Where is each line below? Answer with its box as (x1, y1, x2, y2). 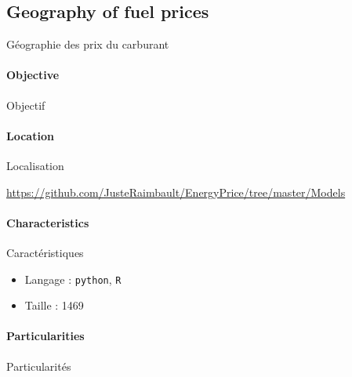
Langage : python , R (24, 270, 122, 287)
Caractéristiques (6, 244, 84, 260)
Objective (6, 67, 60, 83)
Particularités (6, 357, 71, 374)
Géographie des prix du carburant (6, 36, 169, 53)
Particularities (6, 328, 85, 344)
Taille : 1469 (24, 297, 84, 314)
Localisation (6, 157, 64, 173)
